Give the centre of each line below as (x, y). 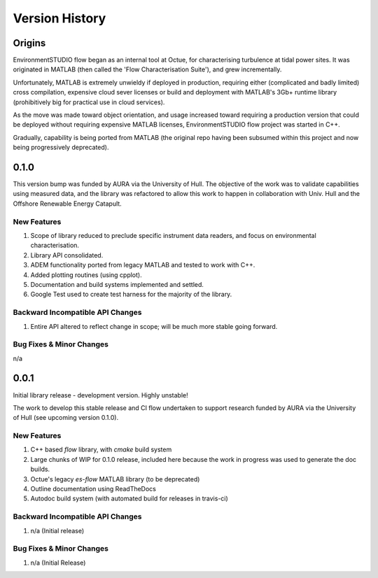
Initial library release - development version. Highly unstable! (100, 395)
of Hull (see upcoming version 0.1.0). (66, 418)
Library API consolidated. (67, 255)
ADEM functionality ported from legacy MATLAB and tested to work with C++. (143, 265)
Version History (59, 18)
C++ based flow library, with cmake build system (101, 450)
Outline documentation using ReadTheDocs (93, 489)
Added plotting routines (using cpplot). (86, 275)
